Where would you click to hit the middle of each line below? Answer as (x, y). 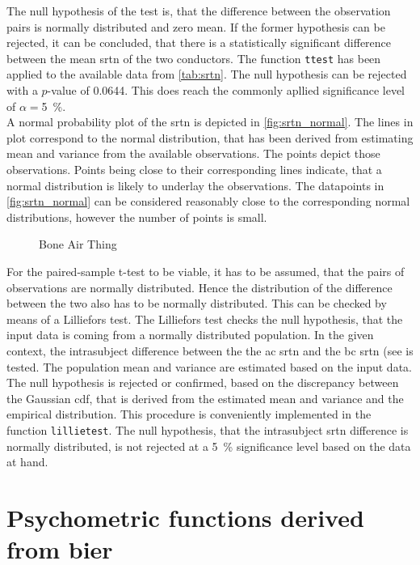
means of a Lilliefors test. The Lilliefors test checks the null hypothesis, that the (205, 319)
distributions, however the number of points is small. (137, 217)
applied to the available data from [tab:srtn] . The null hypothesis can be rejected (207, 74)
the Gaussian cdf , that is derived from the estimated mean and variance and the (205, 398)
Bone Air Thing (78, 244)
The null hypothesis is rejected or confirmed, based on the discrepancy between (203, 382)
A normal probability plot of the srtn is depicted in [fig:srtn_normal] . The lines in (210, 122)
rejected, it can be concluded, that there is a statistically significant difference (199, 42)
